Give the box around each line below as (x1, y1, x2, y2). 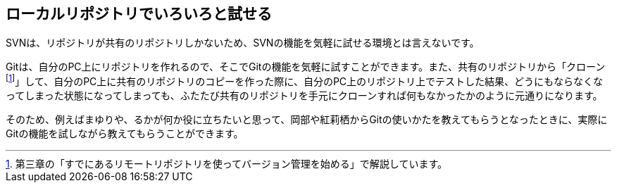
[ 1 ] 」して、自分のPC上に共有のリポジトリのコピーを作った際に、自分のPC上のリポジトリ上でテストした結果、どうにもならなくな (6, 73, 604, 88)
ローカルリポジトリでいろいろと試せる (6, 5, 272, 23)
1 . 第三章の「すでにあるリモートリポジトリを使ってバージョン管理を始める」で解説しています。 (6, 158, 448, 170)
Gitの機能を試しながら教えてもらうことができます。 (6, 127, 244, 140)
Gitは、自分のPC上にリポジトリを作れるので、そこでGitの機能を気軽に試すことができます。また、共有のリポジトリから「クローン (6, 61, 606, 73)
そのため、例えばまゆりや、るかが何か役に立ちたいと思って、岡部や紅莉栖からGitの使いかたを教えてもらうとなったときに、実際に (6, 113, 608, 126)
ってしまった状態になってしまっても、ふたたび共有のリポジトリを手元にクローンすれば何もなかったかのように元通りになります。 (6, 89, 603, 102)
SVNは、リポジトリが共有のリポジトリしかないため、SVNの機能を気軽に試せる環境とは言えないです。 (6, 37, 480, 49)
